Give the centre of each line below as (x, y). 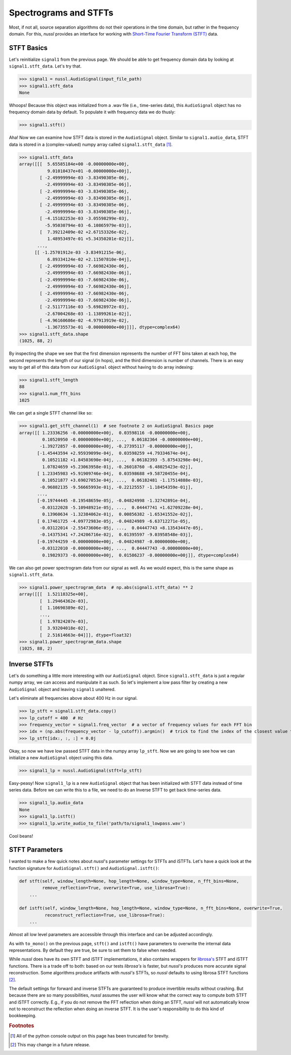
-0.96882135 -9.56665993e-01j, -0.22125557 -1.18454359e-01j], (116, 487)
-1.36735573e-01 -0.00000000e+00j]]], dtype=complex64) (112, 327)
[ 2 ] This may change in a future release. (50, 1044)
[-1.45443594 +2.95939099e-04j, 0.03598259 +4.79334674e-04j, (114, 453)
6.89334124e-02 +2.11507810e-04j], (89, 259)
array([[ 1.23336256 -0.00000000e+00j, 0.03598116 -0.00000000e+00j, (105, 433)
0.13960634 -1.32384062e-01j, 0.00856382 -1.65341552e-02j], (118, 514)
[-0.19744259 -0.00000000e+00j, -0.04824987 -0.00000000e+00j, (114, 541)
